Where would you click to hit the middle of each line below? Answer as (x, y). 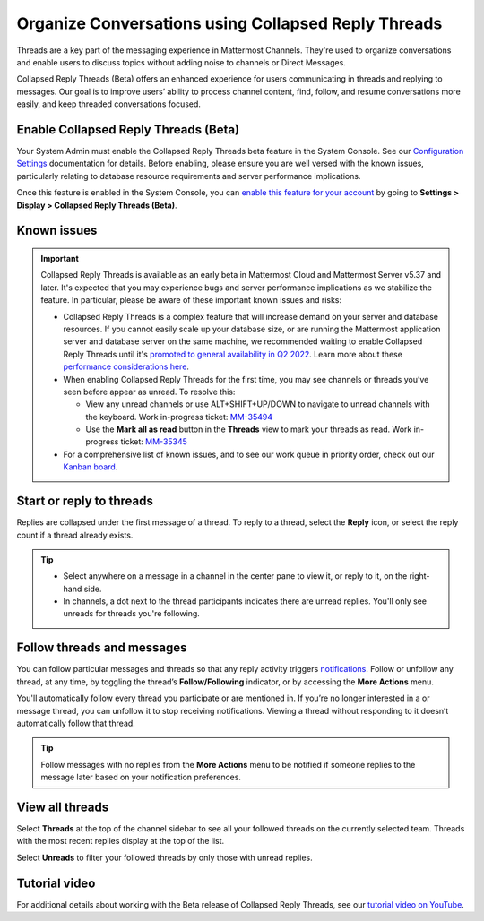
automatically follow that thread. (76, 723)
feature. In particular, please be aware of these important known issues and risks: (191, 300)
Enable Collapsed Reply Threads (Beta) (128, 129)
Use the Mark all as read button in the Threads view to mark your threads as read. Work (249, 429)
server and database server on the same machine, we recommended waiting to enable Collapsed (243, 341)
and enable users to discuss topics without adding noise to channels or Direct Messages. (181, 62)
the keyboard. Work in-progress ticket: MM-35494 (179, 417)
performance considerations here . (126, 366)
